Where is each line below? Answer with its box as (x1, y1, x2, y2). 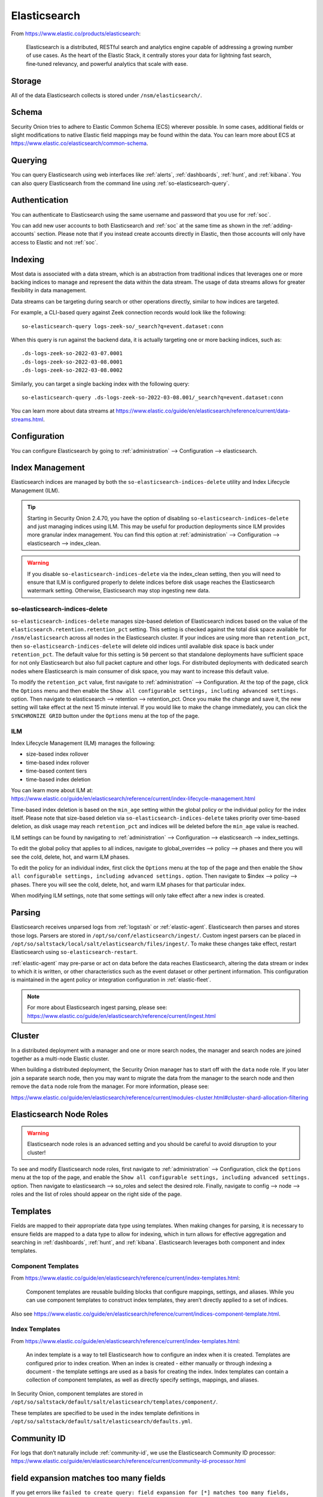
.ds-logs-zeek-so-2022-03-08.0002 (22, 367, 123, 374)
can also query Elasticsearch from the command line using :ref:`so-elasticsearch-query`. (11, 180, 230, 187)
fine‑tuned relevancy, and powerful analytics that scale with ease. (26, 60, 188, 67)
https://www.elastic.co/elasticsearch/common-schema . (11, 140, 148, 147)
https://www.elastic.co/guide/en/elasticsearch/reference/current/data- (115, 407, 291, 414)
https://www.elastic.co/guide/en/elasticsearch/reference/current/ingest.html (27, 1012, 216, 1019)
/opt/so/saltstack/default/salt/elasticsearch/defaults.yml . (11, 1417, 193, 1425)
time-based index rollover (26, 759, 90, 766)
